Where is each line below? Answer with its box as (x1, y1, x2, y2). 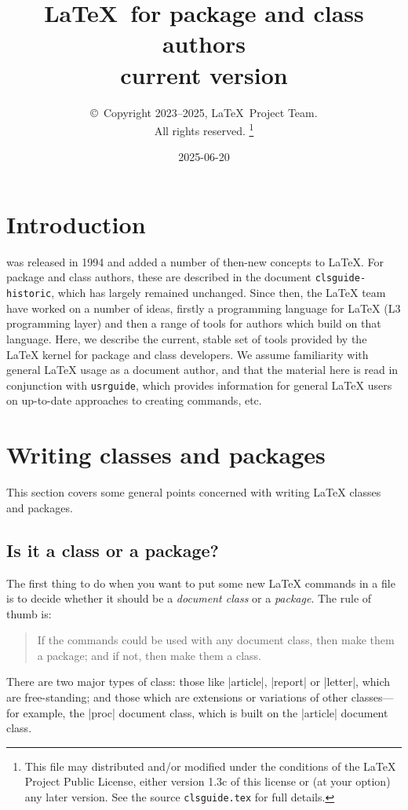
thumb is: (6, 605, 52, 621)
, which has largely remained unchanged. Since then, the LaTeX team (51, 284, 386, 301)
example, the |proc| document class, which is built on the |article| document (23, 704, 388, 720)
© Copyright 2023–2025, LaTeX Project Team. (90, 104, 318, 120)
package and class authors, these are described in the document (6, 269, 311, 285)
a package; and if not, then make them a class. (37, 647, 261, 663)
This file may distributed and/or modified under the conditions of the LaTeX (24, 757, 396, 774)
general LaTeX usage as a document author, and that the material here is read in (6, 361, 399, 378)
